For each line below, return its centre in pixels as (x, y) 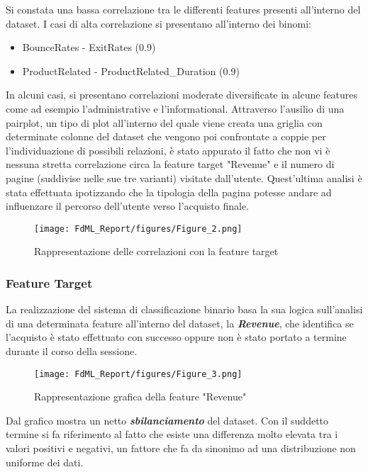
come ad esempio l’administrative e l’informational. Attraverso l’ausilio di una (175, 108)
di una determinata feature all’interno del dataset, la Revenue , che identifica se (180, 323)
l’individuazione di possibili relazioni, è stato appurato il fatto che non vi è (168, 150)
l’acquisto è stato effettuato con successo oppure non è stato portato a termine (176, 337)
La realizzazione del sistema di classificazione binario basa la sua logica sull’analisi (184, 309)
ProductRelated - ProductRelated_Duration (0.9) (131, 71)
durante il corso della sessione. (72, 350)
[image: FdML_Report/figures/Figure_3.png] (138, 374)
